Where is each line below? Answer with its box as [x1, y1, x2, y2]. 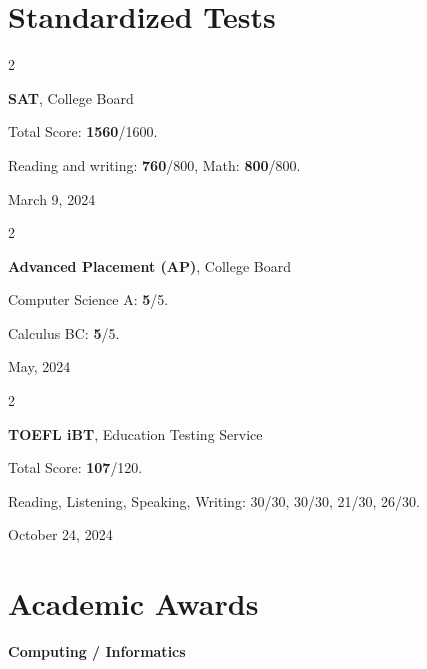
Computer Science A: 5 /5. [8, 289, 169, 310]
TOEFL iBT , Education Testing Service [8, 423, 263, 444]
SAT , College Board [8, 87, 134, 108]
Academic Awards [8, 583, 259, 624]
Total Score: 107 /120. [8, 457, 143, 478]
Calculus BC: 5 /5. [8, 322, 120, 343]
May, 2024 [8, 356, 71, 377]
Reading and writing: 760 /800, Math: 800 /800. [8, 154, 301, 175]
